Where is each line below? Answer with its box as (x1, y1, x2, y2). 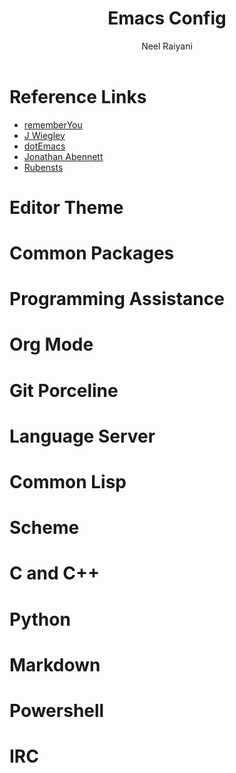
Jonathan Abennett (23, 150, 104, 162)
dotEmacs (23, 140, 66, 152)
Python (9, 608, 71, 631)
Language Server (9, 425, 156, 447)
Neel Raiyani (141, 40, 193, 52)
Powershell (9, 699, 105, 722)
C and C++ (9, 562, 101, 585)
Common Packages (9, 242, 175, 265)
